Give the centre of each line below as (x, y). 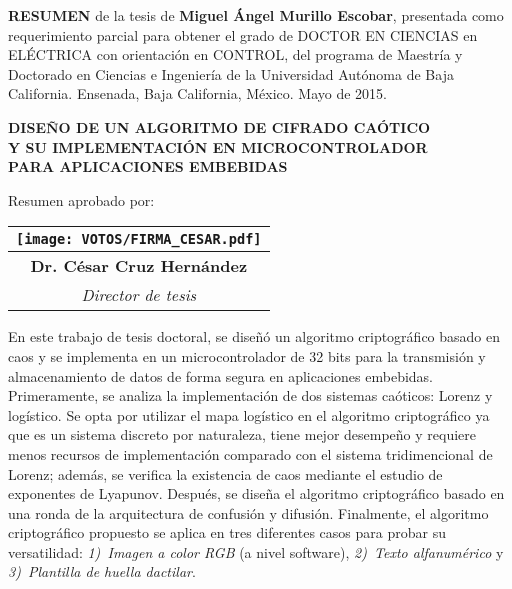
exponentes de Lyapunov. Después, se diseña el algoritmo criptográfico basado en (256, 493)
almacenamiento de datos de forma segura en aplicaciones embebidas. (221, 375)
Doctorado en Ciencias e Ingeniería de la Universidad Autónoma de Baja (231, 73)
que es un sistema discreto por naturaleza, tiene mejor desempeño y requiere (242, 434)
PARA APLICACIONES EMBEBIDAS (148, 166)
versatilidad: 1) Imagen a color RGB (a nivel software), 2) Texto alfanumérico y (256, 551)
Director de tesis (139, 295)
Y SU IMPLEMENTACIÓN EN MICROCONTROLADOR (218, 146)
